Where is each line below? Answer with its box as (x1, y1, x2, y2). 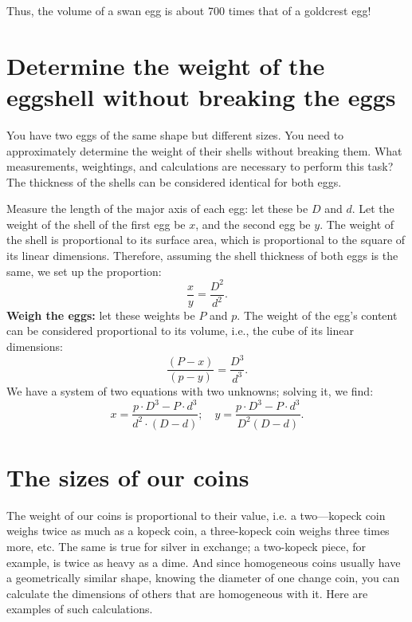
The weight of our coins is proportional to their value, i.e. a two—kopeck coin (6, 506, 386, 523)
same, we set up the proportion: (6, 262, 162, 279)
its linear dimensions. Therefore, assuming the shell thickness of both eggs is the (6, 247, 398, 264)
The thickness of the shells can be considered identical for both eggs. (6, 173, 342, 190)
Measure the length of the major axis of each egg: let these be (6, 200, 308, 217)
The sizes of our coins (6, 460, 249, 493)
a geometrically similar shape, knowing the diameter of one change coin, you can (6, 569, 400, 586)
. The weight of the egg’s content (237, 306, 398, 323)
